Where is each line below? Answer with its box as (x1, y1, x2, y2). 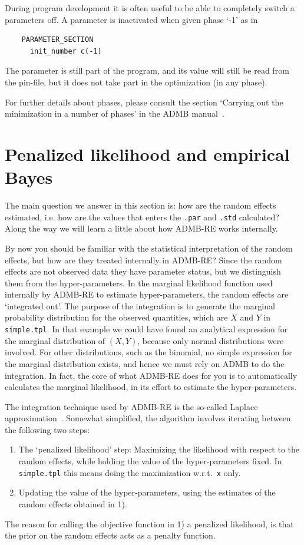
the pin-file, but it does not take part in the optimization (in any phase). (5, 75, 267, 88)
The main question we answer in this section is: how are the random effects (5, 199, 276, 212)
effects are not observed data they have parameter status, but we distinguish (5, 265, 281, 278)
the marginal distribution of (5, 334, 105, 346)
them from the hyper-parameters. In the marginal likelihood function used (5, 276, 273, 289)
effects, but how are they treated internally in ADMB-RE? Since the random (5, 253, 282, 266)
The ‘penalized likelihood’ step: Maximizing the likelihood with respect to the (18, 443, 300, 455)
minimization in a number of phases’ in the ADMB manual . (5, 107, 224, 120)
